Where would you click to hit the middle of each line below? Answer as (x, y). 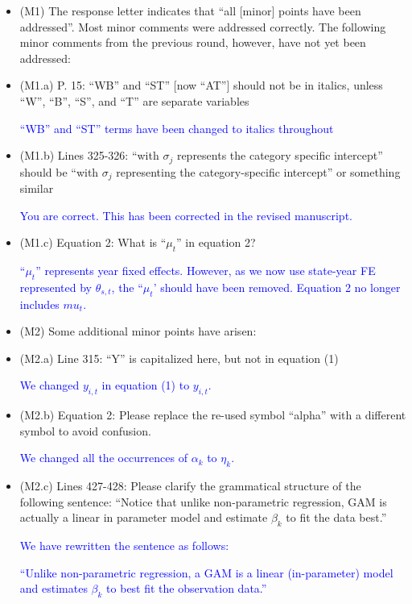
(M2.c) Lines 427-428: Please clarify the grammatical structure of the (190, 486)
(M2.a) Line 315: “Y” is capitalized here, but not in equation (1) (179, 358)
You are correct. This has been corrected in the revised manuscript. (186, 215)
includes (39, 304)
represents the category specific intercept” (280, 155)
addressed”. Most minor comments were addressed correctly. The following (203, 26)
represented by (56, 287)
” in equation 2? (216, 242)
